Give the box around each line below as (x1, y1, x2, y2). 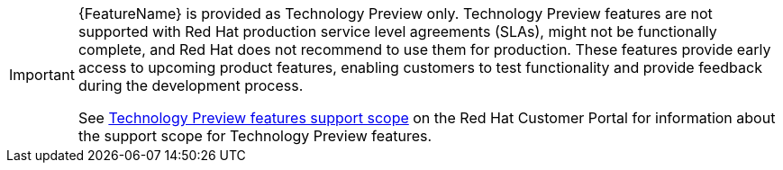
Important (9, 66, 75, 84)
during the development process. (77, 76, 304, 94)
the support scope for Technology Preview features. (77, 127, 432, 145)
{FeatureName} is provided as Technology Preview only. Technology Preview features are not (77, 4, 713, 22)
